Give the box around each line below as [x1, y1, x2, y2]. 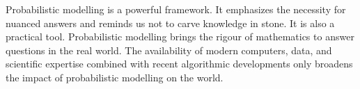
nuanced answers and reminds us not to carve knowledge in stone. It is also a [6, 15, 335, 30]
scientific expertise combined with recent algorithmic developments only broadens [6, 56, 353, 71]
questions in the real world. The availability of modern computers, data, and [6, 42, 332, 57]
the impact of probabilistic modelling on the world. [6, 70, 224, 84]
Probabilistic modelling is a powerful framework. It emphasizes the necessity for [6, 2, 346, 16]
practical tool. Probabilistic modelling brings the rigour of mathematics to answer [6, 29, 354, 44]
